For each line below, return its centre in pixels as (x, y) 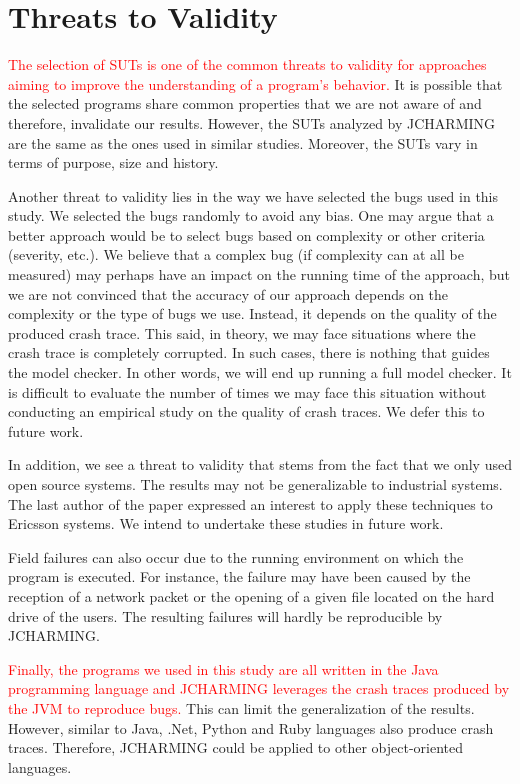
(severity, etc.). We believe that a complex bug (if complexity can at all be (236, 254)
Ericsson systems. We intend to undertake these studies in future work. (226, 523)
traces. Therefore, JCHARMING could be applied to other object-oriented (235, 747)
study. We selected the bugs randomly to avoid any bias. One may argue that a (251, 215)
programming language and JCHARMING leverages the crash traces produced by (259, 688)
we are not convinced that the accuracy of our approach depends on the (228, 293)
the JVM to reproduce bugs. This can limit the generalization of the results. (241, 707)
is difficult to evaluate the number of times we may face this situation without (247, 391)
